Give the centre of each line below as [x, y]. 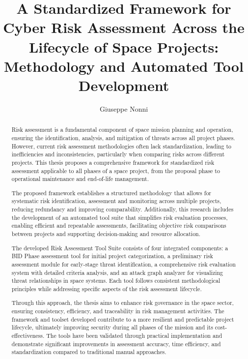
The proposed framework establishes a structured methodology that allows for [111, 193]
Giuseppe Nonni [124, 108]
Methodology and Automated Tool [124, 66]
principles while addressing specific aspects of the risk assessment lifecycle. [107, 288]
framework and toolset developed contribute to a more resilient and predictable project [123, 319]
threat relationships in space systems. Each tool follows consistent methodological [116, 281]
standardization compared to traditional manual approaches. [89, 352]
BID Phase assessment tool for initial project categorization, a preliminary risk [112, 256]
